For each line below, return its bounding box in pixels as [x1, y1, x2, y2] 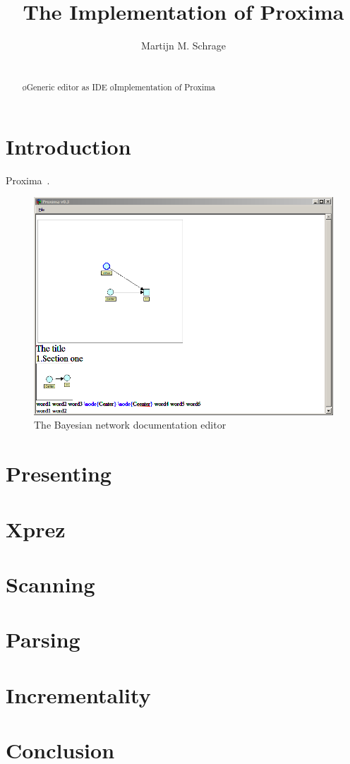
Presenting [6, 459, 111, 488]
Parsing [6, 625, 80, 654]
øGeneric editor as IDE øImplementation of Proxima [22, 81, 216, 93]
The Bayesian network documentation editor [34, 417, 227, 432]
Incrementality [6, 680, 151, 709]
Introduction [6, 131, 131, 160]
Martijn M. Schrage [141, 38, 226, 53]
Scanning [6, 569, 95, 598]
